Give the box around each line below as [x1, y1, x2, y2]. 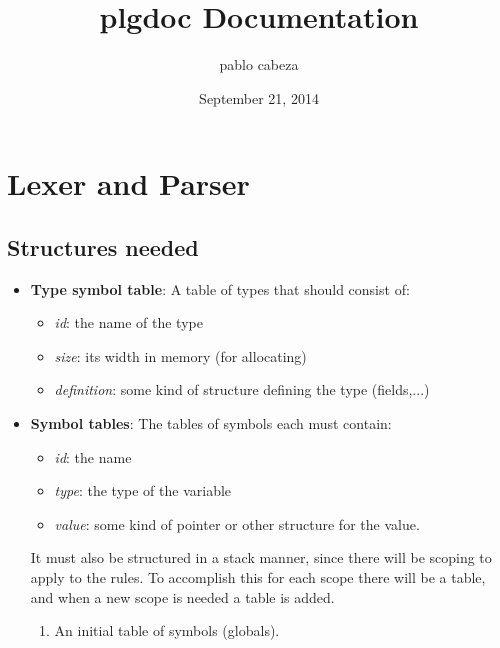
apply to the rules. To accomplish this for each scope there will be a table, [30, 567, 486, 588]
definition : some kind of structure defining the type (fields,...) [54, 379, 430, 400]
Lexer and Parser [7, 163, 250, 204]
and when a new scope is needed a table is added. [30, 586, 335, 607]
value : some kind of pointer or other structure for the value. [54, 513, 420, 534]
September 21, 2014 [199, 87, 319, 108]
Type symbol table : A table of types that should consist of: [30, 278, 410, 299]
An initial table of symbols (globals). [54, 620, 280, 641]
